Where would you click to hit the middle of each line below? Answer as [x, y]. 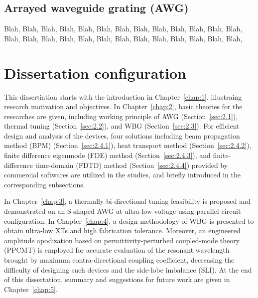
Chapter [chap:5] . [31, 289]
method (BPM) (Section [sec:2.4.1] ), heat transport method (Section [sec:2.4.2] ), [128, 145]
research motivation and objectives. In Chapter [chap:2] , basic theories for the [123, 106]
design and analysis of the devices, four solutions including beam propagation [122, 135]
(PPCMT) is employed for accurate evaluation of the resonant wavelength [117, 250]
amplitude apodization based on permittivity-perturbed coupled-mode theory [122, 240]
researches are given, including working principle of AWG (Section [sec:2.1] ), [121, 116]
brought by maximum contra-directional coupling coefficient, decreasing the [119, 260]
